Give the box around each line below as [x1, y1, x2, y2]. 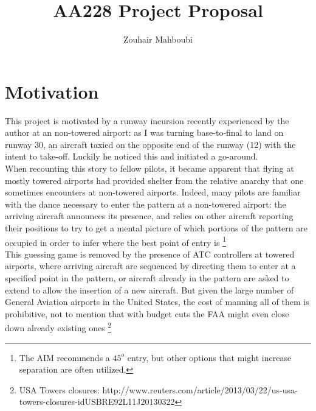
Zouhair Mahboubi [123, 33, 193, 46]
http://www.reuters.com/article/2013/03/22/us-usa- [102, 383, 298, 396]
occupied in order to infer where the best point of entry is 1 [5, 234, 226, 248]
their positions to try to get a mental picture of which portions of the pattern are [5, 222, 307, 234]
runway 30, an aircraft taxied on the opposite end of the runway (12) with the [5, 138, 296, 150]
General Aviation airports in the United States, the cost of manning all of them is [5, 295, 309, 308]
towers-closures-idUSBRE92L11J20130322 [19, 395, 175, 408]
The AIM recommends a [19, 351, 110, 364]
